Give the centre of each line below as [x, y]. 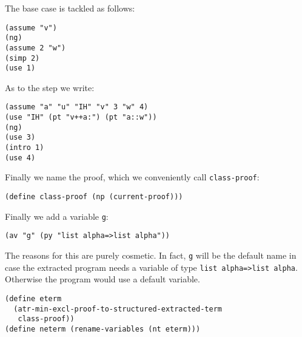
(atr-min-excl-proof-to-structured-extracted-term [118, 309]
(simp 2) [22, 58]
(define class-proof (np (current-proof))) [94, 197]
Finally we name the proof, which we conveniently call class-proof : [132, 177]
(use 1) [20, 68]
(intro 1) [25, 148]
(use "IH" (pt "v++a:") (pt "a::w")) [81, 117]
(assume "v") [31, 28]
